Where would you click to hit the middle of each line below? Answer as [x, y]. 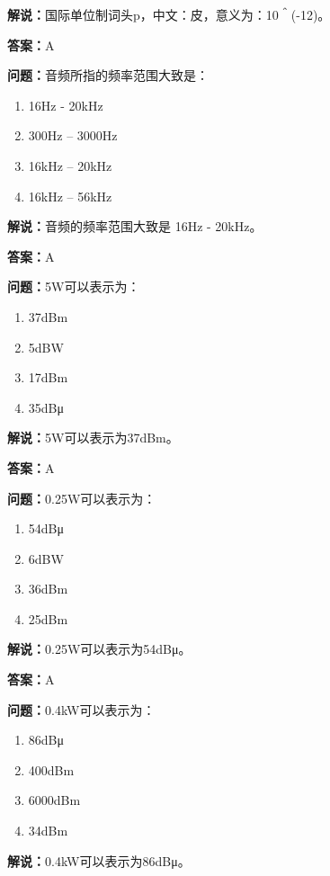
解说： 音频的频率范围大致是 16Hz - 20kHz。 [135, 226]
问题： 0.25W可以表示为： [82, 498]
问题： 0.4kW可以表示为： [81, 709]
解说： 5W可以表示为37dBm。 [93, 438]
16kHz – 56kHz [70, 196]
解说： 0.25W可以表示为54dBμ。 [99, 649]
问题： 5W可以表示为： [74, 286]
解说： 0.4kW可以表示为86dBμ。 [99, 860]
